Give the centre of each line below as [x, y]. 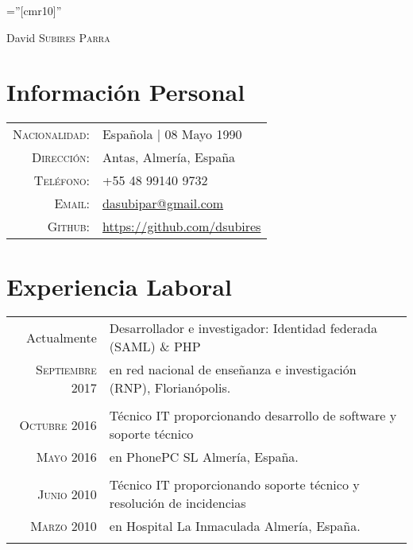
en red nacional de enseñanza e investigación [233, 370]
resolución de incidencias [178, 503]
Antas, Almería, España [169, 157]
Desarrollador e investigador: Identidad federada [243, 328]
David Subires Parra [58, 37]
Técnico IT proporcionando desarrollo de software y [253, 416]
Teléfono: [62, 180]
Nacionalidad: [51, 134]
